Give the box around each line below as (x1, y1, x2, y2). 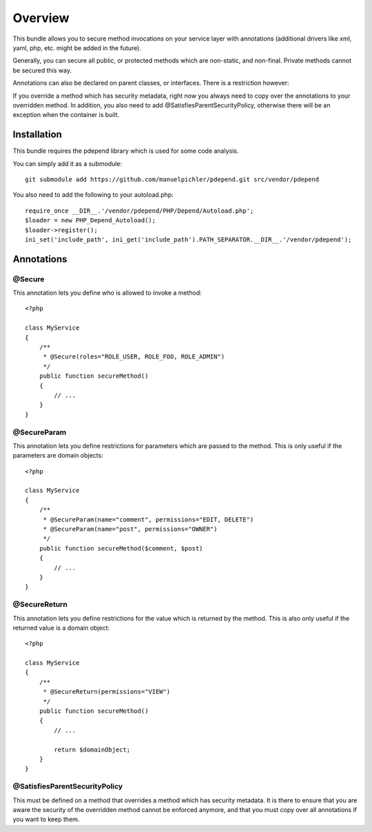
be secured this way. (12, 66, 72, 74)
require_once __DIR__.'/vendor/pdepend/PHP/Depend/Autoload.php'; (25, 206, 254, 215)
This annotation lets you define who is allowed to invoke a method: (12, 289, 203, 297)
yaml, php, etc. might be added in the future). (12, 43, 141, 52)
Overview (12, 10, 70, 25)
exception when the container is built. (12, 111, 120, 119)
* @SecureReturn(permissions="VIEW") (43, 688, 171, 696)
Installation (12, 129, 62, 140)
